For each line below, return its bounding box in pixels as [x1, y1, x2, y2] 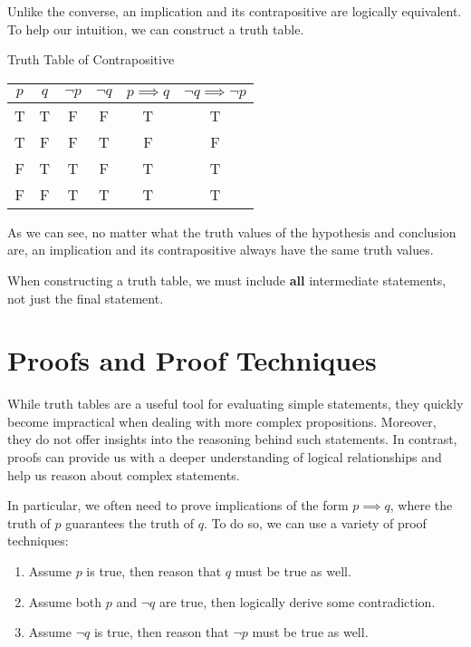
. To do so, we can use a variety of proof [203, 513, 427, 532]
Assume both [28, 592, 102, 611]
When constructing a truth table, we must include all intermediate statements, [7, 270, 447, 289]
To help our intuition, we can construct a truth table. [7, 19, 304, 38]
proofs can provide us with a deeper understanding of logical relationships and [7, 448, 442, 467]
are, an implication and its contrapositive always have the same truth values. [7, 240, 434, 259]
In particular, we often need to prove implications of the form [7, 496, 349, 515]
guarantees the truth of [65, 513, 194, 532]
